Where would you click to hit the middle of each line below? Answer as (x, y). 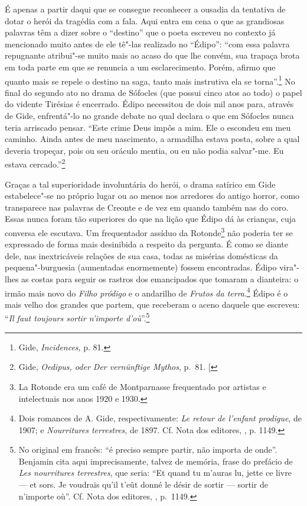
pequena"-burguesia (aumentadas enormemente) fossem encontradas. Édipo (141, 267)
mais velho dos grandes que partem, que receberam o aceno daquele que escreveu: (152, 304)
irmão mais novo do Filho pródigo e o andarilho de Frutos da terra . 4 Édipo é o (146, 292)
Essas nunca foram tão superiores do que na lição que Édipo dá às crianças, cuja (151, 219)
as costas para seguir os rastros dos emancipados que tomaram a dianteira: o (160, 279)
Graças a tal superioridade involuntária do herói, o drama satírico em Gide (140, 184)
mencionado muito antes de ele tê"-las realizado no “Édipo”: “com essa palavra (147, 43)
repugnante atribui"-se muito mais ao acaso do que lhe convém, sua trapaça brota (152, 55)
